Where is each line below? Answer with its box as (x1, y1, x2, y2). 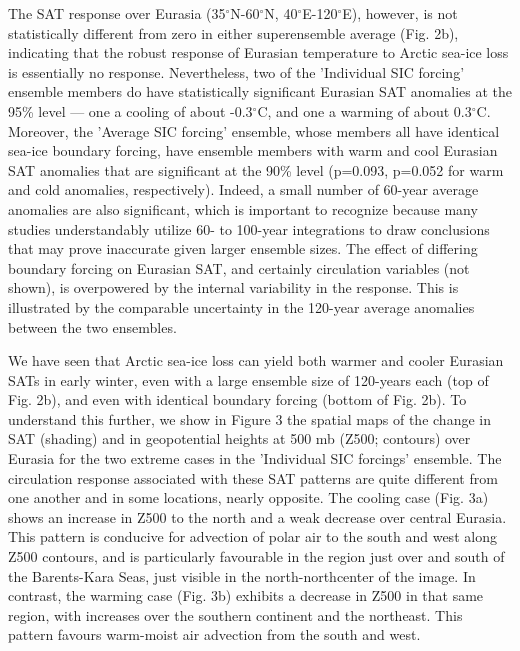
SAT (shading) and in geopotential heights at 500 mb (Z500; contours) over (8, 428, 471, 449)
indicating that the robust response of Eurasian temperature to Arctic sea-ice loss (8, 42, 509, 63)
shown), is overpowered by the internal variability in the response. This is (8, 277, 459, 298)
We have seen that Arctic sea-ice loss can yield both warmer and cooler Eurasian (8, 350, 504, 371)
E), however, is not (342, 3, 458, 23)
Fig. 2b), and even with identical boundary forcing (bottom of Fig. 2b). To (8, 389, 467, 410)
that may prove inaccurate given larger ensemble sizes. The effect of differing (8, 238, 478, 259)
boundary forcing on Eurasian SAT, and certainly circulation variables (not (8, 257, 470, 278)
